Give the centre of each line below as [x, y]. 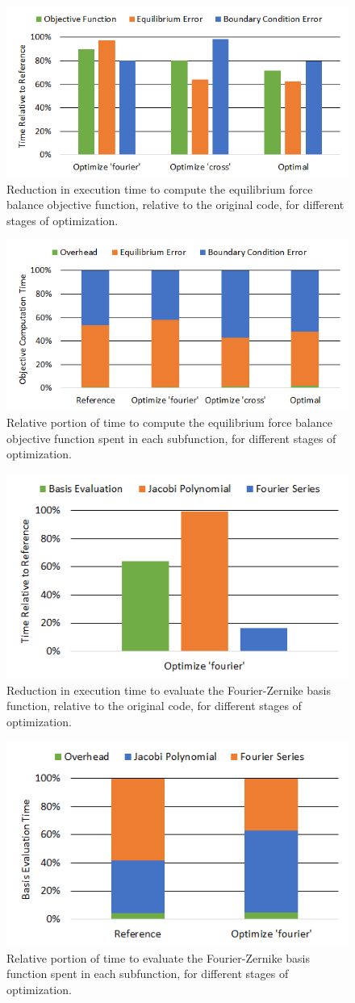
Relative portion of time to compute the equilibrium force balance [169, 422]
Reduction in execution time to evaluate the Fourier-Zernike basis [169, 690]
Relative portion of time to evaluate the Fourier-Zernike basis [158, 957]
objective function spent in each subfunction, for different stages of [171, 438]
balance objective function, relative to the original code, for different [175, 205]
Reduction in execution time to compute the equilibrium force [160, 188]
